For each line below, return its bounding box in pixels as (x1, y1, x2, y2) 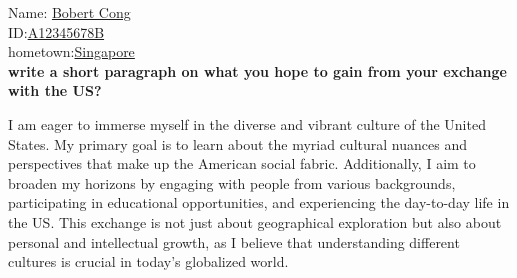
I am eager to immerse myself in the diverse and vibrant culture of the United (8, 113, 486, 134)
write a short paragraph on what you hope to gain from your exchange (8, 60, 507, 81)
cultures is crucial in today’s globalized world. (8, 251, 289, 272)
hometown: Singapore (8, 41, 135, 62)
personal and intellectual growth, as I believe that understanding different (8, 231, 460, 252)
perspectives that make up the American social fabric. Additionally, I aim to (8, 153, 476, 174)
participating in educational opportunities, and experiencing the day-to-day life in (8, 192, 510, 213)
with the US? (8, 80, 102, 101)
